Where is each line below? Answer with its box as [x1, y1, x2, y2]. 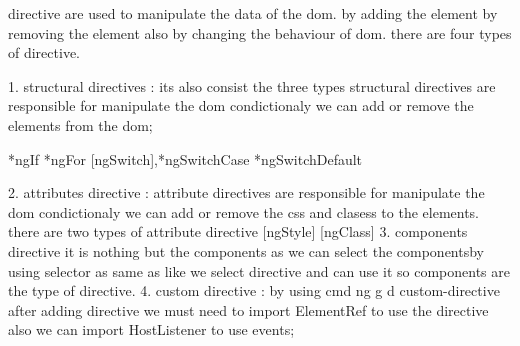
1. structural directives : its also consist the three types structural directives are [8, 75, 496, 96]
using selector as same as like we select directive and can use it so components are [8, 260, 510, 281]
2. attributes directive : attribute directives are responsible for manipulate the [8, 182, 485, 203]
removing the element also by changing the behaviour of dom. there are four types [8, 22, 512, 43]
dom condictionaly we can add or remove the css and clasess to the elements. [8, 201, 480, 222]
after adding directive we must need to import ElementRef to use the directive [8, 299, 489, 320]
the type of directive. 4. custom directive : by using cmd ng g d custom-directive [8, 280, 500, 301]
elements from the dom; [8, 114, 153, 135]
